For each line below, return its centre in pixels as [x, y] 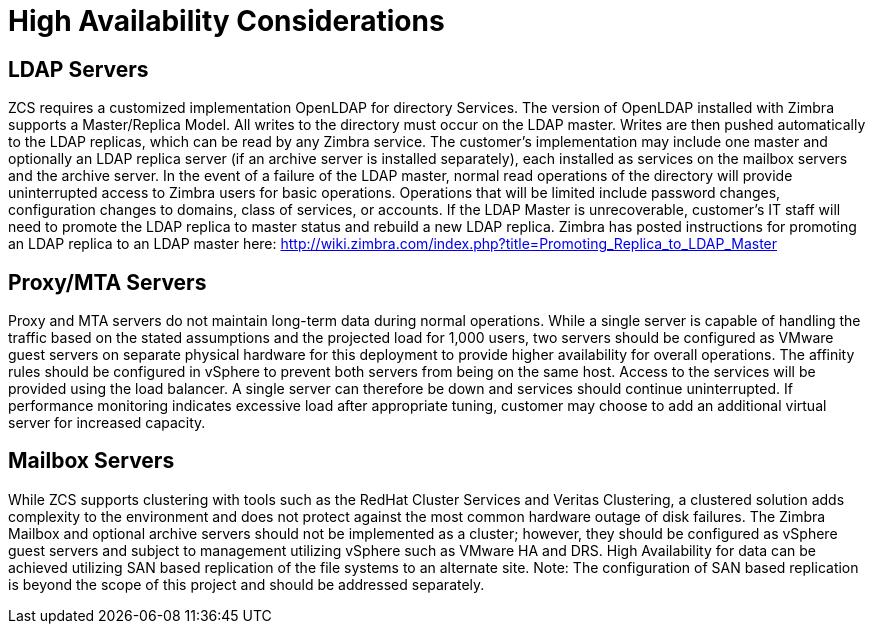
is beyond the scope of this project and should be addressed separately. [246, 584]
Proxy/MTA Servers [107, 282]
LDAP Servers [78, 69]
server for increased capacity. [107, 423]
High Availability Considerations [226, 21]
